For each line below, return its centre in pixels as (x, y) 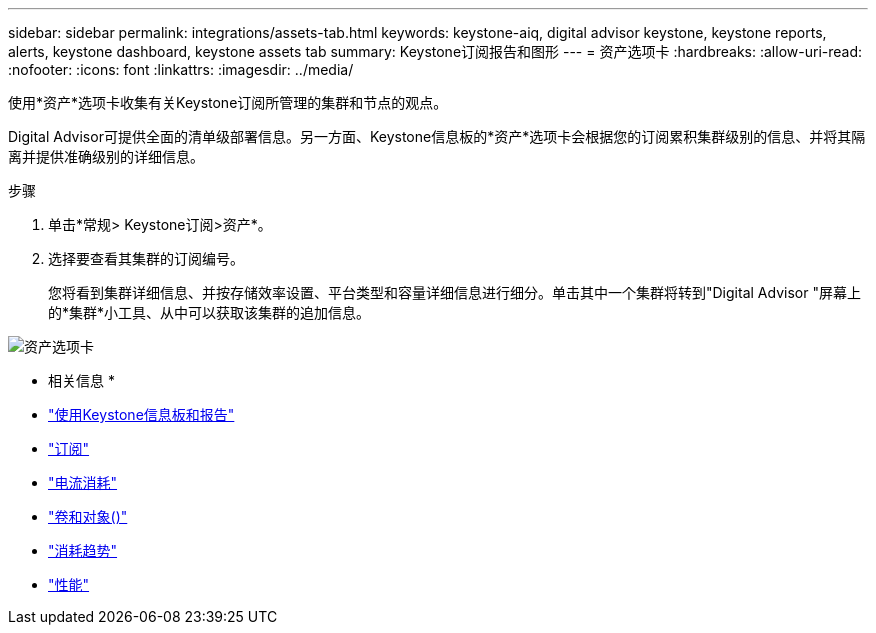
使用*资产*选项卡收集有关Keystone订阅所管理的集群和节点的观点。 (228, 102)
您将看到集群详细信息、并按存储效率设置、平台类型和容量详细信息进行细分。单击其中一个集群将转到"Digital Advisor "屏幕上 (454, 292)
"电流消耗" (83, 482)
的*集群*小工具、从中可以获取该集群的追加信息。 (209, 312)
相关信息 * (81, 380)
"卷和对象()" (88, 516)
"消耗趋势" (83, 550)
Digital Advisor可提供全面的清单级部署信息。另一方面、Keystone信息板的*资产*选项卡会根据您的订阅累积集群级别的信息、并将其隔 (437, 136)
